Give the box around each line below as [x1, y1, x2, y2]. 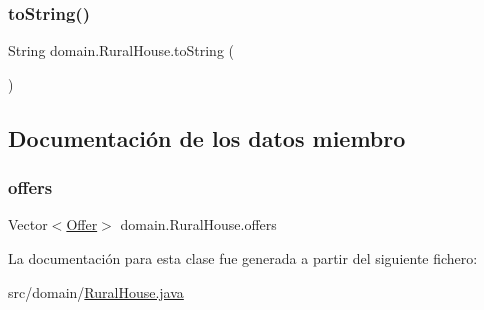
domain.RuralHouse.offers [120, 214, 277, 235]
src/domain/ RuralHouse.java [8, 281, 184, 302]
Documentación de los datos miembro [8, 122, 406, 153]
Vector [8, 214, 48, 235]
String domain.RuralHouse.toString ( [8, 40, 235, 61]
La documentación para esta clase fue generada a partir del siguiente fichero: [8, 248, 478, 268]
